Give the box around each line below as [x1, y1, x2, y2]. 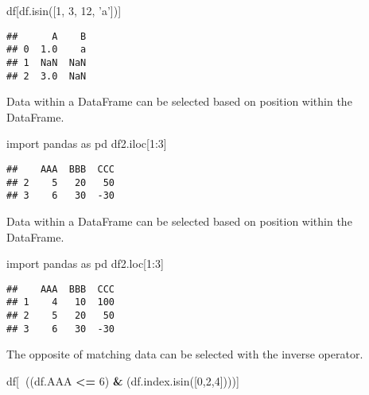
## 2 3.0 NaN [6, 70, 87, 82]
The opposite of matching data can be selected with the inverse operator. [6, 346, 363, 362]
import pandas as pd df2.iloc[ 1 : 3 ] [6, 135, 167, 152]
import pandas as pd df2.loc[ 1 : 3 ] [6, 255, 164, 272]
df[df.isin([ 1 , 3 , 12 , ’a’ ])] [6, 2, 122, 18]
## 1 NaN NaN [6, 56, 87, 68]
